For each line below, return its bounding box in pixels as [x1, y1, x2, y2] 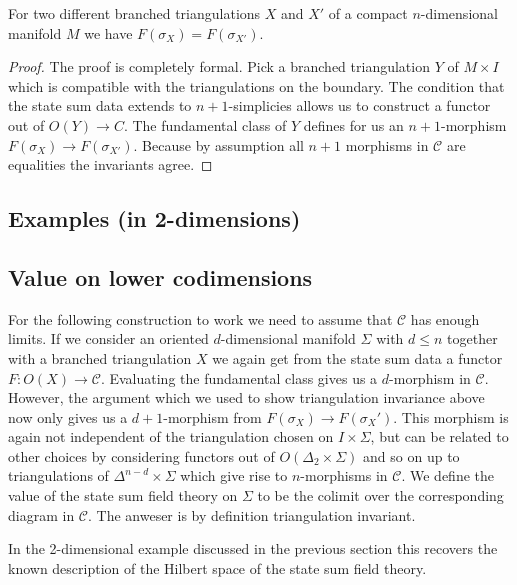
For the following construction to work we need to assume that [8, 308, 393, 329]
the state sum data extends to [8, 95, 192, 116]
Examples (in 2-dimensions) [8, 203, 301, 234]
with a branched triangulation [8, 347, 192, 368]
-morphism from [163, 406, 262, 427]
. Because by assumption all [133, 134, 304, 155]
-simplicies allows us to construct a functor [228, 95, 491, 116]
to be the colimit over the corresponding [257, 485, 504, 506]
